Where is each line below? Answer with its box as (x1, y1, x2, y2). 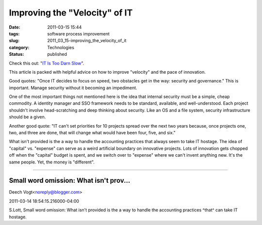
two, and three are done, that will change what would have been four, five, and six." (9, 130, 176, 136)
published (47, 51, 67, 57)
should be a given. (9, 114, 46, 120)
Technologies (47, 44, 75, 50)
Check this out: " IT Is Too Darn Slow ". (9, 60, 84, 66)
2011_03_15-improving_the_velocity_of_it (47, 38, 127, 44)
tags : (9, 31, 20, 36)
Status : (9, 51, 24, 57)
